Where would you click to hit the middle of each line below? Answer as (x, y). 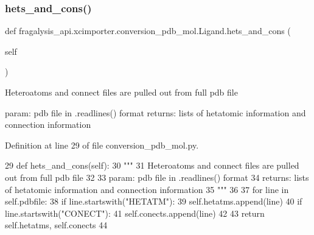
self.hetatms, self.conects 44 (56, 225)
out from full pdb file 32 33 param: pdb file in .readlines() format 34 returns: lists (157, 177)
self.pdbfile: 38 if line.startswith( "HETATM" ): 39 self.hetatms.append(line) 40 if (154, 201)
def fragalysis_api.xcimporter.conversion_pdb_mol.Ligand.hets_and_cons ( (148, 31)
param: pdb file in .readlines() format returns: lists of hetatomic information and (155, 112)
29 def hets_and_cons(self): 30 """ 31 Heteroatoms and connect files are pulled (152, 165)
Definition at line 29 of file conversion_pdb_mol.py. (102, 145)
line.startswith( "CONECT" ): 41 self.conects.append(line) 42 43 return (135, 213)
